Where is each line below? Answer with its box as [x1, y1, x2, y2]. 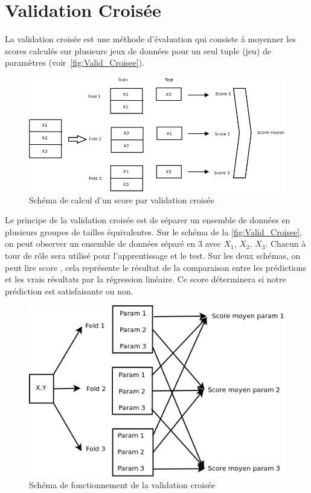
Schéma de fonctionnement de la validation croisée [29, 479, 216, 491]
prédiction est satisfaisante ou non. [5, 284, 133, 297]
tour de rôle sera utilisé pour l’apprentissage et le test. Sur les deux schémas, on [5, 249, 301, 262]
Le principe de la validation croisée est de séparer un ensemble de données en [5, 214, 290, 226]
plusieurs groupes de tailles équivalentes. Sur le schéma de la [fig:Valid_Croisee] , [5, 225, 303, 238]
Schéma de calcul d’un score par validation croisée [29, 193, 214, 206]
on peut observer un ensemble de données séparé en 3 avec [5, 237, 221, 250]
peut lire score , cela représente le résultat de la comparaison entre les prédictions [5, 261, 306, 273]
